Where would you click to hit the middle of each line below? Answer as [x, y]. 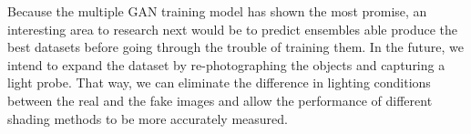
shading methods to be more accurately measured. [148, 118]
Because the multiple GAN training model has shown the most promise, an [217, 11]
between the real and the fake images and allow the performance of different [220, 100]
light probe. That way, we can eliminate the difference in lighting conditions [219, 82]
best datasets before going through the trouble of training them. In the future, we [235, 47]
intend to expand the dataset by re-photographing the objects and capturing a [226, 64]
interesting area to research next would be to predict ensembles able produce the [233, 29]
